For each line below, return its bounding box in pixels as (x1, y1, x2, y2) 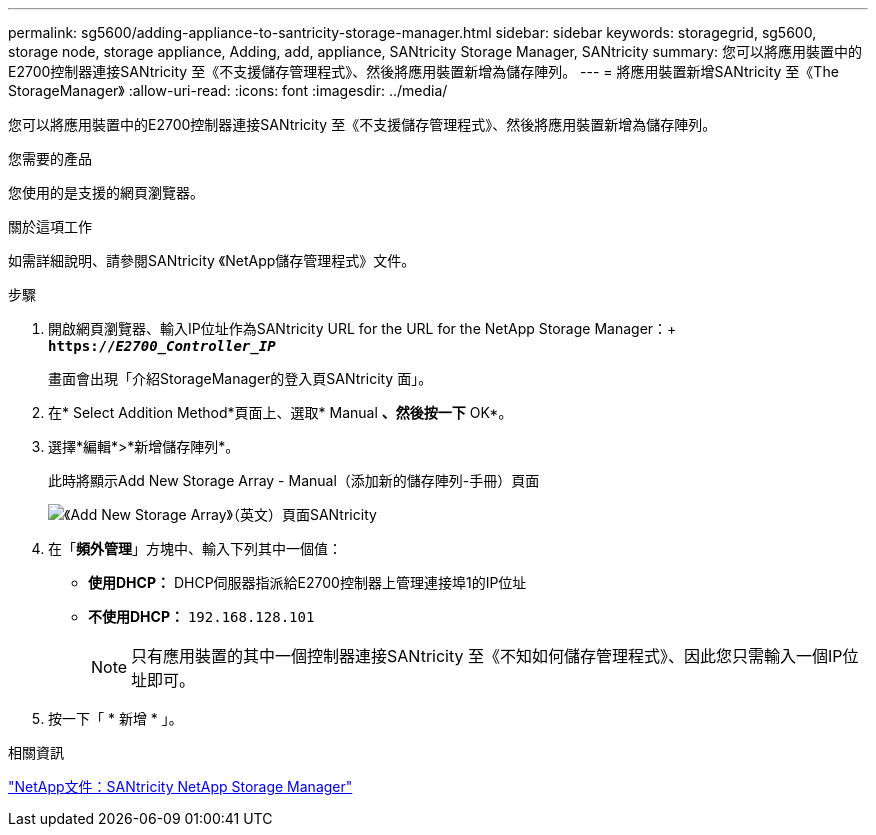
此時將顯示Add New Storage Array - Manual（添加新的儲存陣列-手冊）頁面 (48, 472, 540, 489)
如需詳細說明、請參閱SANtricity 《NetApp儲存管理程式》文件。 (8, 252, 416, 269)
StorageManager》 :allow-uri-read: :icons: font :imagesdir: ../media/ (8, 82, 448, 99)
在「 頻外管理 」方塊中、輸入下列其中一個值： (48, 540, 342, 557)
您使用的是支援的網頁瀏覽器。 (8, 184, 204, 201)
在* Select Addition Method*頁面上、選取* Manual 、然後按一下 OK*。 (48, 404, 513, 421)
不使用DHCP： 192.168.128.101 (88, 608, 315, 625)
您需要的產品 (8, 150, 92, 167)
